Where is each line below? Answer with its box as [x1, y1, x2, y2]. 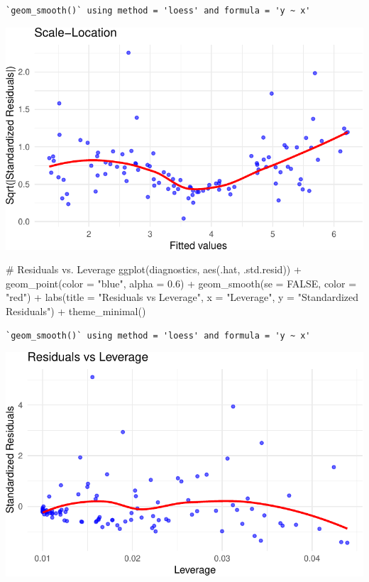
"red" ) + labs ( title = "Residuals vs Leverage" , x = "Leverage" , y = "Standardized [6, 290, 359, 304]
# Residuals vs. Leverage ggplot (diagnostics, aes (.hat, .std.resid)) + [6, 262, 302, 277]
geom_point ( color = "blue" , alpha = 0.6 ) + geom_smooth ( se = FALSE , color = [6, 275, 357, 290]
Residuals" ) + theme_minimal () [6, 304, 146, 318]
